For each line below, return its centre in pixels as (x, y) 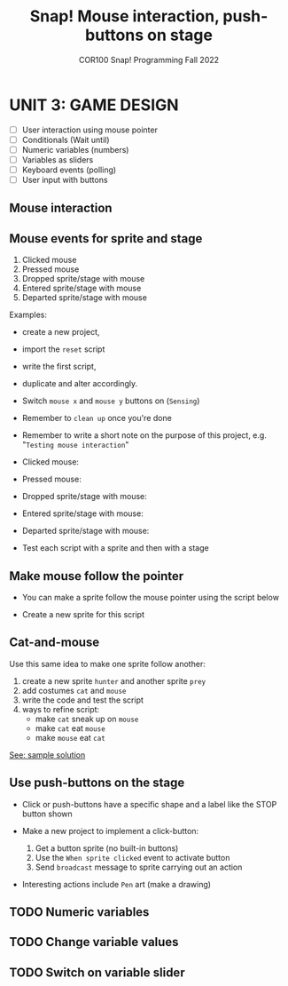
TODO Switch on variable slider (97, 972)
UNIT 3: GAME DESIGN (94, 105)
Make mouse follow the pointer (97, 576)
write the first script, (59, 367)
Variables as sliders (58, 159)
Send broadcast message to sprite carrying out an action (139, 867)
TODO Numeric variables (79, 912)
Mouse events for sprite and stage (106, 239)
